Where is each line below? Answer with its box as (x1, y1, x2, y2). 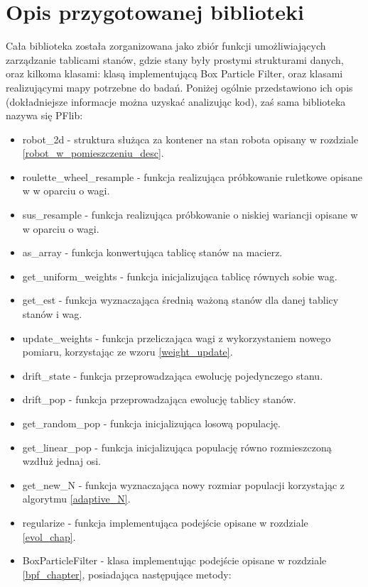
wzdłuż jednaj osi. (22, 454, 101, 468)
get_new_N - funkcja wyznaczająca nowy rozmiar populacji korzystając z (22, 477, 345, 492)
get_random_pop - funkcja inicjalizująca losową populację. (22, 416, 281, 430)
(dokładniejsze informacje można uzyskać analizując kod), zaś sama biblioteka (6, 94, 346, 109)
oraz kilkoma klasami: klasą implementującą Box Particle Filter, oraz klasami (6, 66, 343, 81)
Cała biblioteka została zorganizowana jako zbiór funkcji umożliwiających (6, 38, 326, 53)
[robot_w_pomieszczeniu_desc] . (22, 146, 164, 160)
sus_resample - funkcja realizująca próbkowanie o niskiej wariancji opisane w (22, 207, 358, 222)
